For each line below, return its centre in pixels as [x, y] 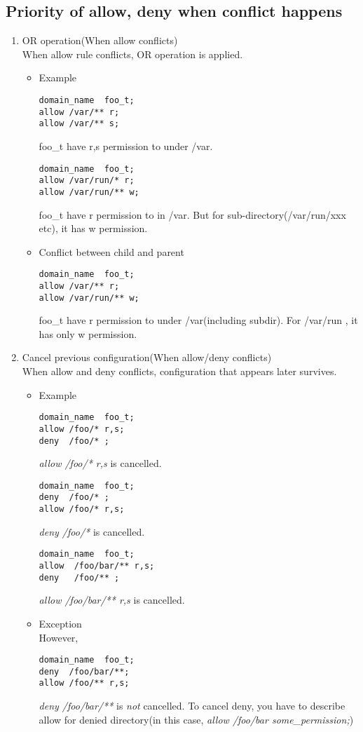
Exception [60, 623]
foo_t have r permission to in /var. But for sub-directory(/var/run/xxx [192, 214]
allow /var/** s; [79, 124]
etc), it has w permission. [93, 228]
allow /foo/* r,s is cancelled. [100, 463]
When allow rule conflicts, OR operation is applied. [132, 54]
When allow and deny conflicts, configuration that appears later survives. [179, 371]
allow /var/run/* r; [87, 181]
